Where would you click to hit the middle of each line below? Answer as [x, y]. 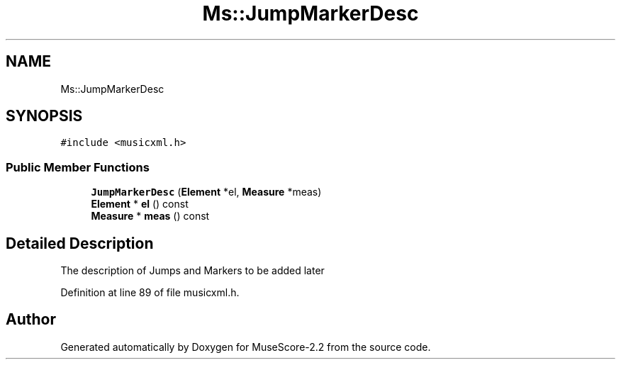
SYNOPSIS [44, 116]
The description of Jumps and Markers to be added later [192, 271]
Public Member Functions [78, 167]
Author [31, 320]
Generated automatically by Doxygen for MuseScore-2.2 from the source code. [246, 347]
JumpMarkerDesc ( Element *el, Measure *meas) [206, 192]
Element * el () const [140, 204]
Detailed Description [80, 243]
